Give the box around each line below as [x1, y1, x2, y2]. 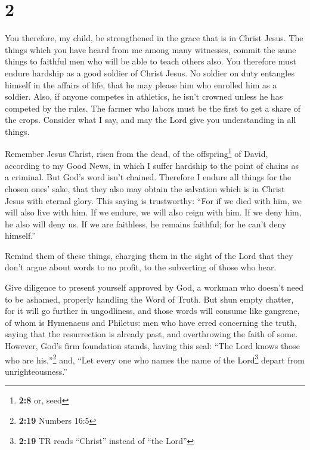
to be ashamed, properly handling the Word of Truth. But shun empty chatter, [5, 292, 294, 305]
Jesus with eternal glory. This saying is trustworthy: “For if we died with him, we [5, 194, 302, 206]
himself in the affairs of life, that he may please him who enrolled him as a [5, 78, 277, 91]
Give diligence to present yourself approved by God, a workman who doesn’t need [5, 281, 304, 294]
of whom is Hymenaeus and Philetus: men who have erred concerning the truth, [5, 316, 297, 328]
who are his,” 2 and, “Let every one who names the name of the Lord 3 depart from [5, 352, 305, 366]
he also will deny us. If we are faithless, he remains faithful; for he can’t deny [5, 217, 287, 230]
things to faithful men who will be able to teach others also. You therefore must [5, 55, 296, 67]
